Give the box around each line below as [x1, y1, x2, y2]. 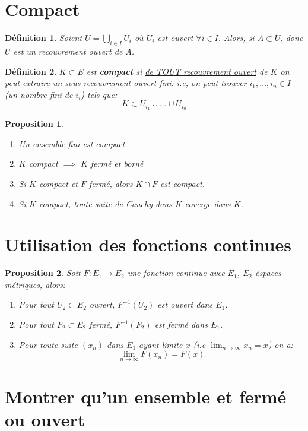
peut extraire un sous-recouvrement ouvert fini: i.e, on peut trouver [5, 77, 247, 89]
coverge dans [185, 197, 231, 210]
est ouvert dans [157, 298, 213, 310]
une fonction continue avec [127, 267, 225, 279]
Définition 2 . [5, 65, 57, 77]
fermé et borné [90, 157, 144, 170]
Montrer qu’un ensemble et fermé [5, 384, 287, 408]
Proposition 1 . [5, 118, 63, 130]
